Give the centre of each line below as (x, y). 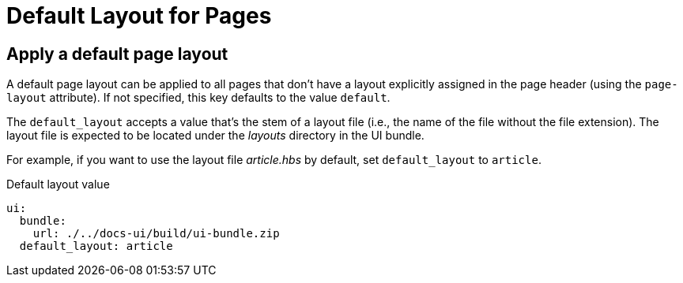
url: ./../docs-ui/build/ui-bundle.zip (156, 234)
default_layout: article (96, 246)
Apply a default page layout (117, 54)
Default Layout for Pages (139, 16)
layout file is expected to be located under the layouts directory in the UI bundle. (215, 136)
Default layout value (58, 184)
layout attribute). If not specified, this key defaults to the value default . (198, 98)
